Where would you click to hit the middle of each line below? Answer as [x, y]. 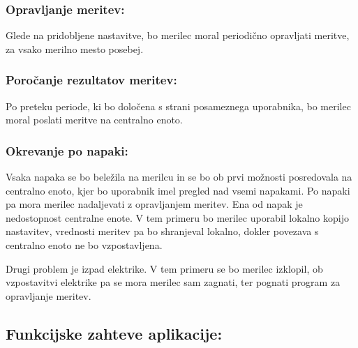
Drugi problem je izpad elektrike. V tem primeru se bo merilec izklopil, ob [164, 268]
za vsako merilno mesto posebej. [75, 48]
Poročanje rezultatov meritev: [91, 80]
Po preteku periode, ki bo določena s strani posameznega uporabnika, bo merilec [178, 106]
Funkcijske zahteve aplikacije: [114, 333]
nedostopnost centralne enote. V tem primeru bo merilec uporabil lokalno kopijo [177, 217]
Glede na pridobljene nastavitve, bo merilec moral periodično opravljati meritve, [178, 35]
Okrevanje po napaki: [67, 150]
